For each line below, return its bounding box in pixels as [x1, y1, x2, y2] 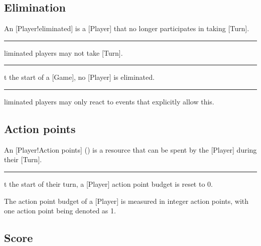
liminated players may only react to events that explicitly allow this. [4, 96, 214, 106]
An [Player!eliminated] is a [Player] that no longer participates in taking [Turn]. [4, 23, 249, 34]
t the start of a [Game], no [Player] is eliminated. [4, 72, 155, 82]
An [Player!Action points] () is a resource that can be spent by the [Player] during [4, 144, 257, 155]
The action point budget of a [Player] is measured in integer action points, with [4, 195, 249, 206]
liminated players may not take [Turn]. [4, 47, 123, 58]
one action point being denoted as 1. [4, 205, 116, 216]
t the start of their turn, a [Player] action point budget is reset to [4, 178, 205, 189]
